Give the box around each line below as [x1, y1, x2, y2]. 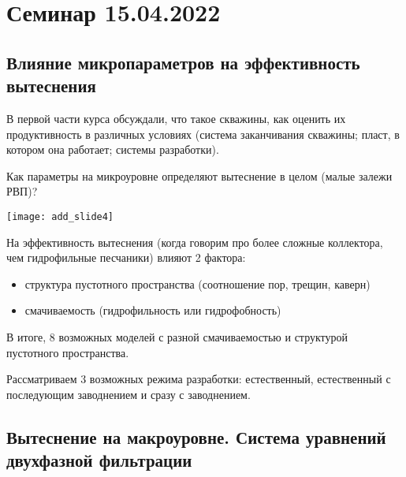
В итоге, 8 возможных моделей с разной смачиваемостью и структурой [6, 328, 348, 345]
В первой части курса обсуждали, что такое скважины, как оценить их [6, 110, 346, 126]
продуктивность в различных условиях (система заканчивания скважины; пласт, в [6, 125, 400, 142]
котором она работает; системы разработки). [6, 141, 219, 158]
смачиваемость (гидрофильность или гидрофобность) [24, 302, 281, 319]
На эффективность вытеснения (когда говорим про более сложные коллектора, [6, 233, 383, 250]
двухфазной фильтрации [6, 448, 192, 472]
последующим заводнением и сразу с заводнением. [6, 386, 251, 402]
